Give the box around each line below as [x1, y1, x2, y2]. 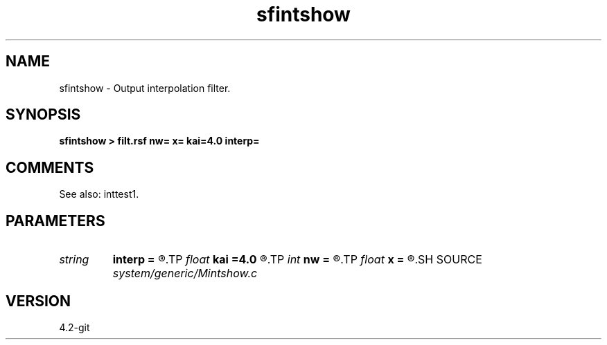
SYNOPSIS [6, 106, 81, 124]
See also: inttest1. [59, 188, 139, 201]
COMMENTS [6, 158, 94, 176]
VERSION [6, 292, 71, 310]
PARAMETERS [6, 212, 105, 230]
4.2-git [59, 321, 90, 333]
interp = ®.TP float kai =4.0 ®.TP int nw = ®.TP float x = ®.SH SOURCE [112, 252, 482, 267]
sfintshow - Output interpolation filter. [59, 82, 231, 94]
